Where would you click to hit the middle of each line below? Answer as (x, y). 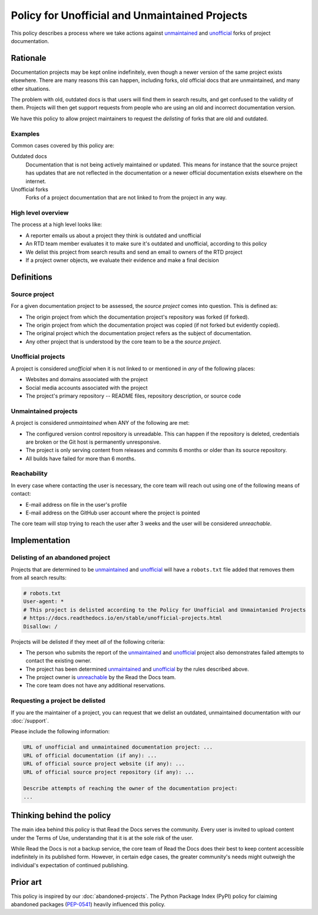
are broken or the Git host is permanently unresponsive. (93, 442)
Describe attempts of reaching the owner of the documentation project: (130, 788)
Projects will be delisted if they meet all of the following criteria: (88, 642)
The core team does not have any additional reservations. (95, 686)
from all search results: (39, 578)
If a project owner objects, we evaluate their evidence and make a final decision (122, 260)
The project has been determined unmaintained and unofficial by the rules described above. (138, 669)
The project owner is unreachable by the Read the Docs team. (101, 677)
